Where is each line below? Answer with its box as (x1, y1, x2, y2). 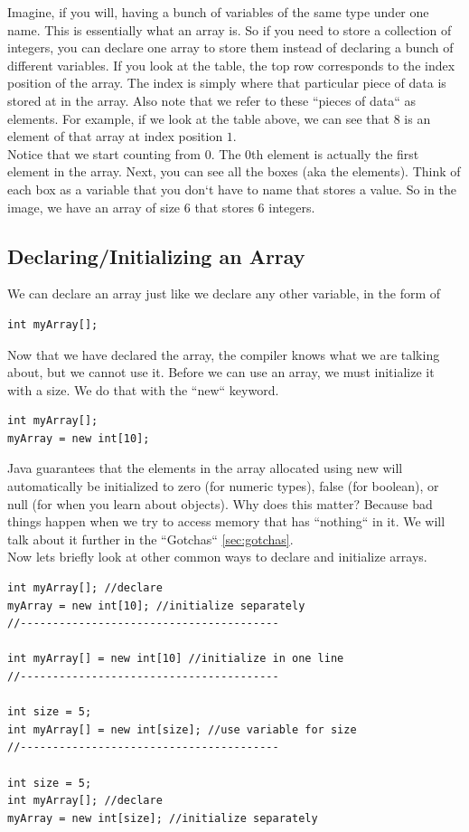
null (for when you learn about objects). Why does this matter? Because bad (7, 494, 433, 513)
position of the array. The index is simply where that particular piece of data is (7, 73, 446, 92)
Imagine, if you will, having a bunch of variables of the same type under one (7, 3, 429, 21)
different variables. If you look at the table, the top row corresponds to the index (7, 55, 455, 74)
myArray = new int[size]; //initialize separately (7, 811, 318, 825)
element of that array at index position (7, 127, 223, 146)
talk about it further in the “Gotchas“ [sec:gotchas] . (7, 529, 294, 548)
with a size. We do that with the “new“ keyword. (7, 380, 279, 399)
